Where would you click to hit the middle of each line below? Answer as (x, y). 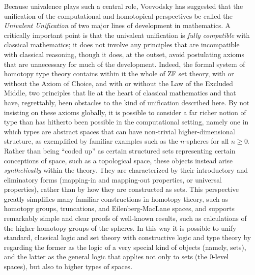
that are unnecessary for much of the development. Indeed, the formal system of (125, 64)
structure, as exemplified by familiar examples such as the (91, 141)
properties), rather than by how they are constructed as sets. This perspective (121, 189)
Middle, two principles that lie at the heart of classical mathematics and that (120, 93)
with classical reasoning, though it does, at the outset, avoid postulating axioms (124, 54)
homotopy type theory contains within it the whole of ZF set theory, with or (119, 74)
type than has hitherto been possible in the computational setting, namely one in (126, 122)
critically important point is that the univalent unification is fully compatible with (127, 35)
